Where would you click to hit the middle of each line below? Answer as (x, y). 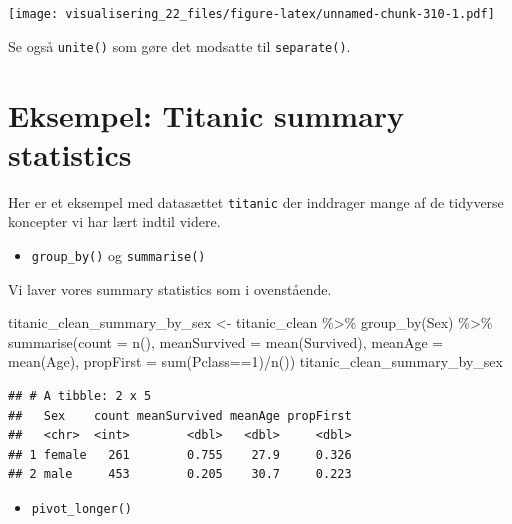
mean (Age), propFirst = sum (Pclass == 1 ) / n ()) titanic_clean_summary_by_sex (255, 361)
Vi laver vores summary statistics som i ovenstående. (170, 288)
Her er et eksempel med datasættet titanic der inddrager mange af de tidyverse (256, 201)
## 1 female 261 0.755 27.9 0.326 (180, 454)
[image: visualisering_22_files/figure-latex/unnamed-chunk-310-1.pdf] (251, 14)
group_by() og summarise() (118, 254)
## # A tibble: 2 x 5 (80, 395)
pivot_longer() (82, 508)
